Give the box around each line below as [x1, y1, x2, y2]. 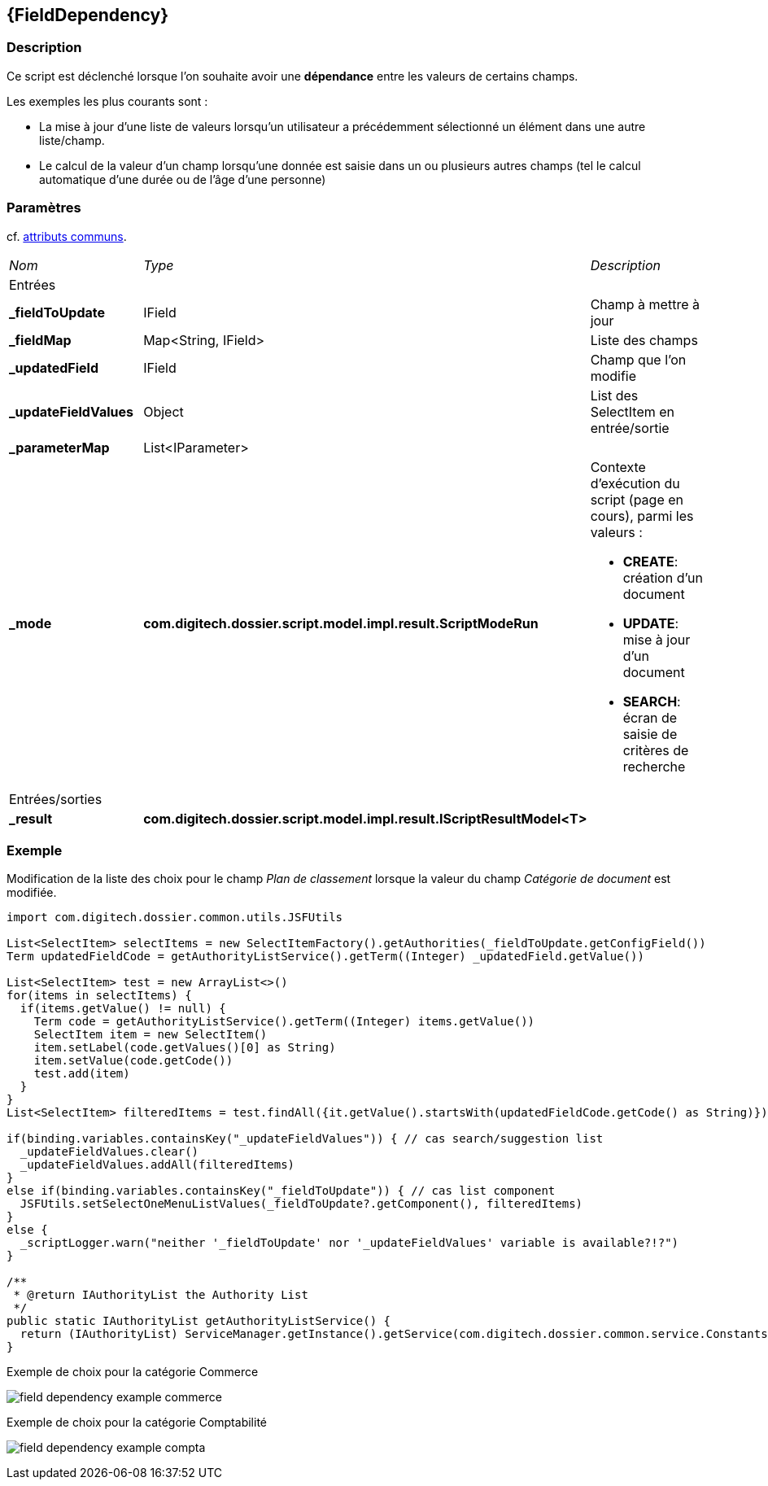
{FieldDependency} [7, 5, 169, 25]
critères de [622, 741, 689, 758]
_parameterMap [9, 439, 110, 456]
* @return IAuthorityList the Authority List [13, 1288, 308, 1302]
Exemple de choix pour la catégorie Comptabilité [7, 1415, 267, 1430]
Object [143, 403, 184, 420]
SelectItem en [590, 403, 675, 420]
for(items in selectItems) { [7, 989, 192, 1003]
